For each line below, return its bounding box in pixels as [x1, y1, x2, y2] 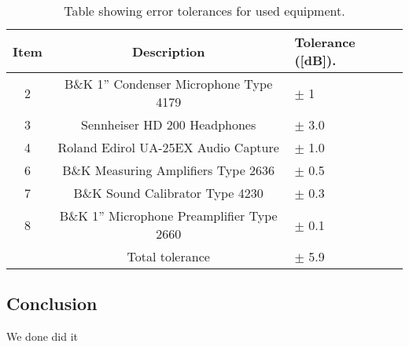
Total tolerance [127, 247, 210, 265]
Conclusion [6, 291, 98, 316]
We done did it [6, 328, 79, 345]
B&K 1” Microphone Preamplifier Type [59, 206, 278, 225]
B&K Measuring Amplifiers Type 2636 [62, 161, 275, 179]
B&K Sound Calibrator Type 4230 [73, 184, 263, 202]
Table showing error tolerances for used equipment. [64, 2, 345, 20]
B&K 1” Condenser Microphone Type [64, 75, 273, 93]
